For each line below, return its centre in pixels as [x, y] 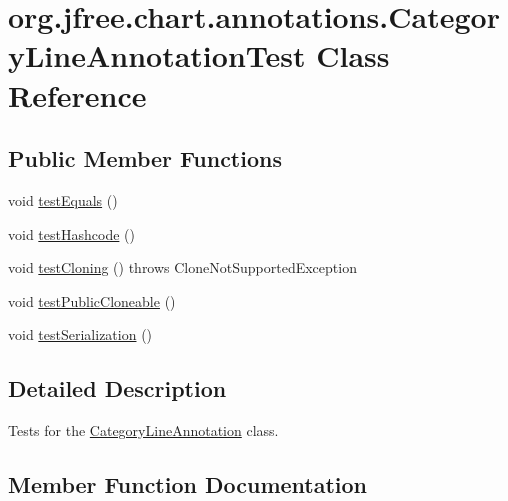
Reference [77, 94]
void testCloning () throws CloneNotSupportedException [182, 267]
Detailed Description [117, 388]
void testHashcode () [71, 233]
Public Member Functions [145, 158]
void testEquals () [63, 199]
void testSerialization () [80, 334]
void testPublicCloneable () [92, 300]
